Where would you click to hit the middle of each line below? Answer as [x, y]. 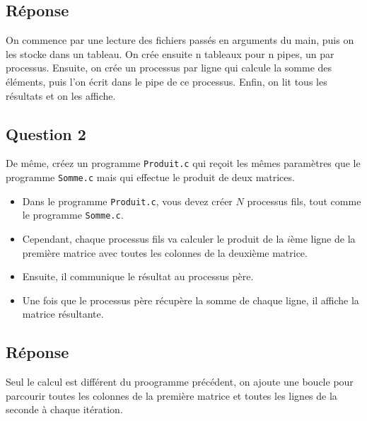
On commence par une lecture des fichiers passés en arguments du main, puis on [180, 40]
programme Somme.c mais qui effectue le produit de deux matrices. [150, 177]
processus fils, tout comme [304, 201]
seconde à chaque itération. [64, 409]
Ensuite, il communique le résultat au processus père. [138, 276]
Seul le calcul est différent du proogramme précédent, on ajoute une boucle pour [180, 382]
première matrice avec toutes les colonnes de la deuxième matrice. [165, 252]
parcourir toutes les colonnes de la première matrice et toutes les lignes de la [171, 395]
